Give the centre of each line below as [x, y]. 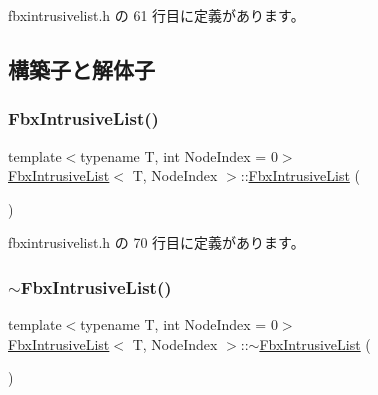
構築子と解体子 [81, 68]
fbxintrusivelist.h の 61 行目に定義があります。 [156, 15]
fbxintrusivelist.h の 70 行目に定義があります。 [156, 242]
